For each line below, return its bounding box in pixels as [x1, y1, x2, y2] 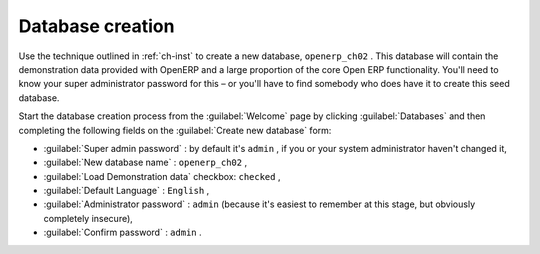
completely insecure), [43, 212, 134, 224]
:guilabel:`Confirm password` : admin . [43, 226, 202, 239]
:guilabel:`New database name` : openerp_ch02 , [43, 156, 248, 169]
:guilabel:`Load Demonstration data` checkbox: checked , [43, 170, 281, 182]
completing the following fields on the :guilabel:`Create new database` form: [18, 124, 332, 136]
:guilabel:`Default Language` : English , [43, 185, 210, 197]
